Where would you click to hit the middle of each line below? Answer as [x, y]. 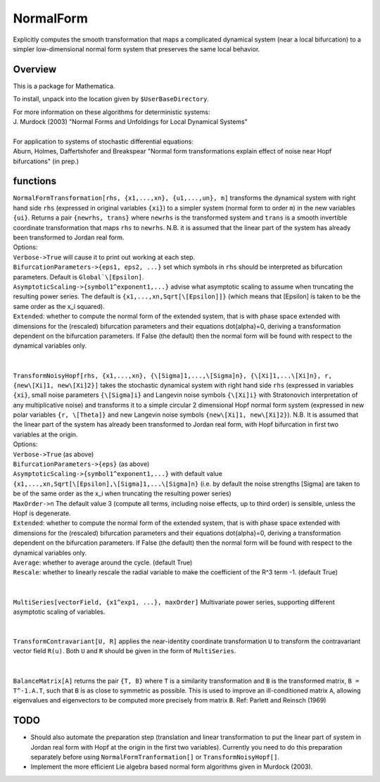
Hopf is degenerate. [42, 513]
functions [34, 181]
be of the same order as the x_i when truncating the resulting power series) [122, 493]
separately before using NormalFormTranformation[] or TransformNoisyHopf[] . [155, 757]
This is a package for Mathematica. [64, 86]
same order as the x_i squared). [59, 306]
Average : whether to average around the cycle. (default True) [103, 562]
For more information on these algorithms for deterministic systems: [112, 112]
